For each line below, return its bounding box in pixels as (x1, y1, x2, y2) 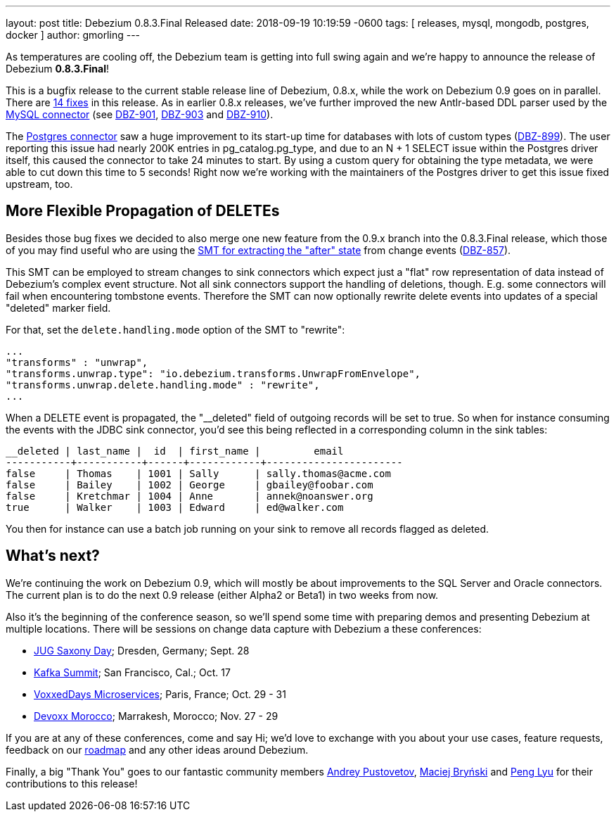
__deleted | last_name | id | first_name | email (6, 445, 344, 457)
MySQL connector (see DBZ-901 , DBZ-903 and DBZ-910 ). (6, 108, 274, 120)
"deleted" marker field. (6, 301, 111, 314)
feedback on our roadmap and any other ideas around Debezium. (6, 743, 309, 756)
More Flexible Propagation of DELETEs (6, 202, 280, 220)
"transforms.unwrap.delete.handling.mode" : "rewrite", (6, 379, 320, 391)
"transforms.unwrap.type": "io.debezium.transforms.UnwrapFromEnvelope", (6, 367, 421, 379)
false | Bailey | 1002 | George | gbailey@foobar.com (6, 479, 373, 490)
